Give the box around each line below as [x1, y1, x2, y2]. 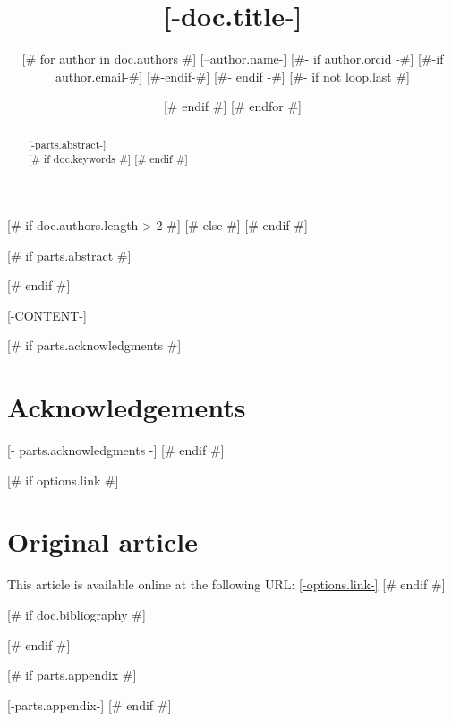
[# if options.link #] [7, 470, 119, 489]
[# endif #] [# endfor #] [163, 97, 303, 116]
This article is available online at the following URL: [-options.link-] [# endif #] [7, 575, 446, 594]
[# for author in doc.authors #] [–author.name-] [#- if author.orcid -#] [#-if [21, 49, 444, 68]
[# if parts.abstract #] [7, 245, 132, 264]
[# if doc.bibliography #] [7, 605, 146, 624]
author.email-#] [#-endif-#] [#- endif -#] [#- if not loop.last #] [55, 66, 410, 85]
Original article [7, 523, 198, 560]
